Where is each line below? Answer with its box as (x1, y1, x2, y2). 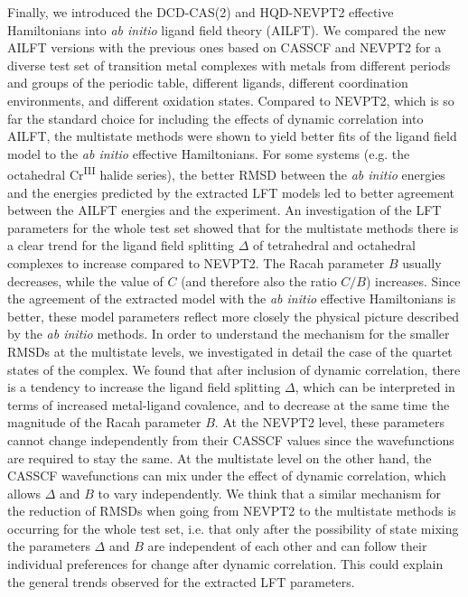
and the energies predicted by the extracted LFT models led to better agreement (7, 182, 454, 201)
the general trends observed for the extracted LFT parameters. (7, 572, 355, 591)
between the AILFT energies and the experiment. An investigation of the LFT (7, 201, 442, 219)
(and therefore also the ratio (181, 271, 337, 290)
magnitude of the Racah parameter (7, 413, 201, 432)
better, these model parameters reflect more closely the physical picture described (7, 306, 459, 325)
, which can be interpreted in (295, 378, 455, 396)
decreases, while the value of (7, 271, 164, 290)
